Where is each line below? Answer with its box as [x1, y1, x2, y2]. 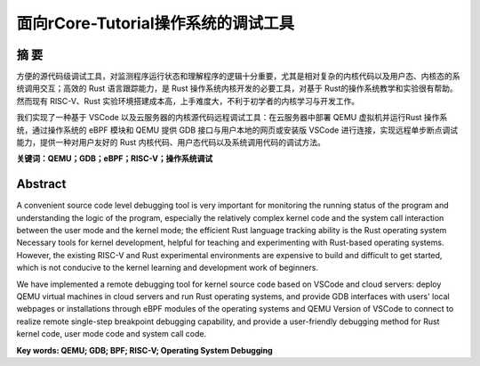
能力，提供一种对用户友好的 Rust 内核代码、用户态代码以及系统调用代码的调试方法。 [16, 137, 326, 148]
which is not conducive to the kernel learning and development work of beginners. [16, 263, 319, 273]
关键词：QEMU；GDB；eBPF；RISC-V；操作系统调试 [16, 153, 213, 164]
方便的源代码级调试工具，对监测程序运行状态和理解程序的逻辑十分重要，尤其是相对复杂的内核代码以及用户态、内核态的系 [16, 71, 460, 82]
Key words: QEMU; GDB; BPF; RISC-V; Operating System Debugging [16, 345, 273, 355]
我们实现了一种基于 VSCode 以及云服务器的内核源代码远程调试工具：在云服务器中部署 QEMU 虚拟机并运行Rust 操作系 [16, 112, 448, 123]
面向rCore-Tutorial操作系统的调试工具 [16, 13, 295, 33]
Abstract [16, 176, 67, 191]
